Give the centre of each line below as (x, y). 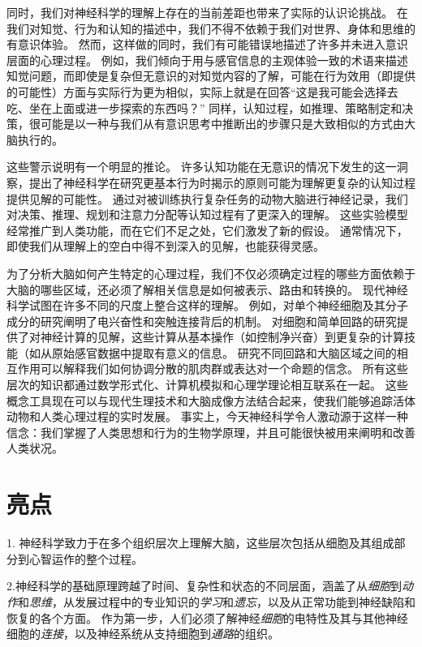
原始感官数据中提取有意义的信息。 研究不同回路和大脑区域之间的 (224, 352)
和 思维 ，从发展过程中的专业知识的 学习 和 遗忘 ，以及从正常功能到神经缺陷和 (217, 601)
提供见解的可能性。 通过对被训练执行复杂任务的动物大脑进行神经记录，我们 (207, 198)
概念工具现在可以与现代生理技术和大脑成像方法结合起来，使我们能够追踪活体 (211, 400)
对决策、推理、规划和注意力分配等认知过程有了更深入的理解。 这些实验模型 (207, 214)
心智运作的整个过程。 (86, 558)
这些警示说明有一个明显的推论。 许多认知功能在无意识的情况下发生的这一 (202, 167)
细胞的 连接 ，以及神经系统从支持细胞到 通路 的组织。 (143, 634)
